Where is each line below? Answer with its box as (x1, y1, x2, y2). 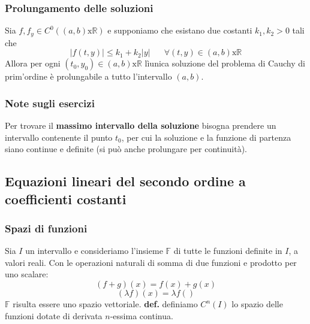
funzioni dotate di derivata (5, 309, 103, 322)
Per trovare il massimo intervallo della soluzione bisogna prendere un (5, 119, 276, 132)
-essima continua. (110, 309, 173, 322)
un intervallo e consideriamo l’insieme (25, 244, 163, 257)
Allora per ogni (5, 57, 61, 69)
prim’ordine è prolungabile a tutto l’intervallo (5, 70, 172, 83)
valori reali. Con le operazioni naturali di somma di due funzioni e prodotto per (5, 256, 297, 268)
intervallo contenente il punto (5, 131, 113, 143)
